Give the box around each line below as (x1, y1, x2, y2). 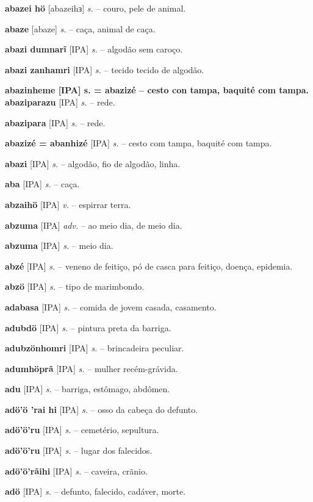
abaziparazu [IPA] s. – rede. (5, 95, 115, 108)
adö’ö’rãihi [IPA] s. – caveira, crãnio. (5, 464, 148, 477)
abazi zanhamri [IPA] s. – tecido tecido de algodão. (5, 63, 204, 76)
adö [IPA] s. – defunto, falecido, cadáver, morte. (5, 485, 186, 498)
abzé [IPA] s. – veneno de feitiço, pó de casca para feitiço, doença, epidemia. (5, 259, 293, 272)
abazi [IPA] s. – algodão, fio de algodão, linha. (5, 157, 181, 170)
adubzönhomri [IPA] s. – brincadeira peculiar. (5, 342, 184, 354)
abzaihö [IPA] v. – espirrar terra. (5, 198, 131, 210)
